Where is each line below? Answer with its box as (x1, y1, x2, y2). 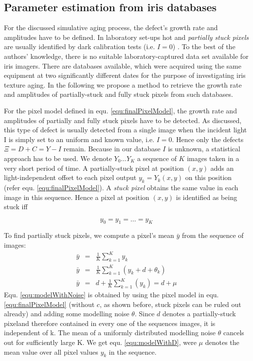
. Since (134, 308, 155, 319)
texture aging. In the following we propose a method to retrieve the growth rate (4, 79, 242, 90)
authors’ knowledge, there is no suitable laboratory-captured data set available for (4, 51, 249, 61)
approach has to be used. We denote (4, 153, 112, 163)
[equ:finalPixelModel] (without (4, 299, 95, 309)
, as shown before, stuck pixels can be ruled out (99, 299, 241, 309)
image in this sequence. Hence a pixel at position (4, 192, 149, 202)
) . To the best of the (172, 41, 235, 52)
